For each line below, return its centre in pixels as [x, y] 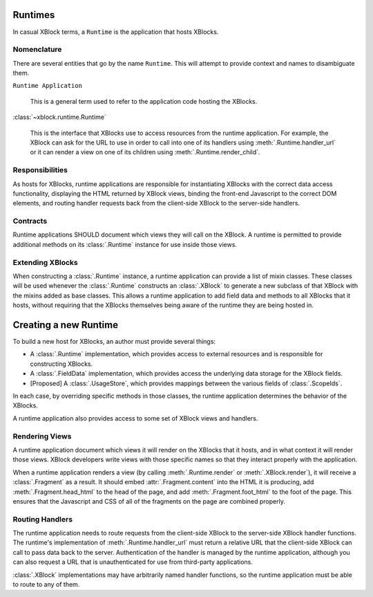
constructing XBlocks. [61, 364]
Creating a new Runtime [66, 325]
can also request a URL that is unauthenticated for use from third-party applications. [133, 562]
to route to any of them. [46, 584]
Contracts [30, 221]
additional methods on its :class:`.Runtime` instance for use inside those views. [125, 244]
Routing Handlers [42, 519]
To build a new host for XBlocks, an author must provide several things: [114, 342]
